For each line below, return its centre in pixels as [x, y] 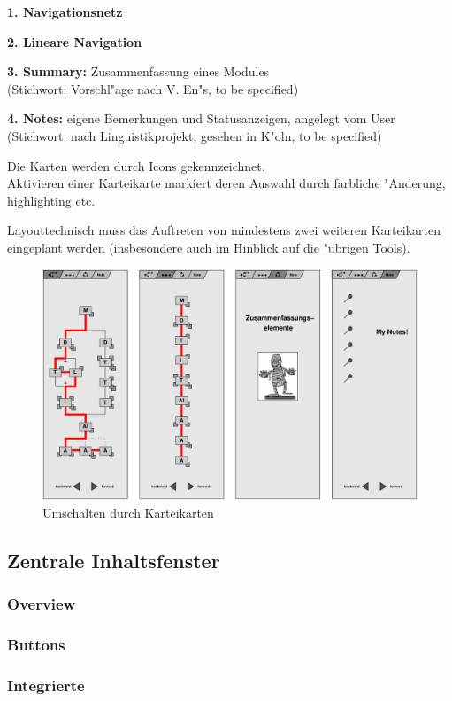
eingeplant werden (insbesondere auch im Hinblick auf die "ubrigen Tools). [209, 247]
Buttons [36, 645]
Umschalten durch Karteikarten [128, 512]
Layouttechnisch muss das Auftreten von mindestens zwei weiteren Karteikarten [224, 230]
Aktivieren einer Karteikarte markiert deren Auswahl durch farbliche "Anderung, [226, 183]
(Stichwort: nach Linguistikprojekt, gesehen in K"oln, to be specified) [195, 135]
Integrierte [46, 685]
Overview [42, 604]
